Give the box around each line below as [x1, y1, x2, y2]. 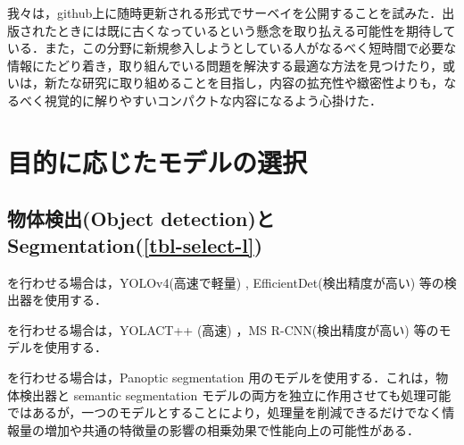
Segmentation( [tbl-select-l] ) [7, 231, 263, 258]
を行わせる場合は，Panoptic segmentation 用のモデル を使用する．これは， [7, 367, 436, 386]
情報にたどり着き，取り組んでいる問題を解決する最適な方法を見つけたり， [7, 55, 443, 74]
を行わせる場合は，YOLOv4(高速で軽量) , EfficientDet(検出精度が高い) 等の [7, 273, 444, 291]
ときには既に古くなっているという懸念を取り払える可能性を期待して [56, 21, 456, 39]
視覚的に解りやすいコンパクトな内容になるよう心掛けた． [44, 90, 382, 109]
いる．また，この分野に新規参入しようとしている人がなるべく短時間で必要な [7, 38, 457, 57]
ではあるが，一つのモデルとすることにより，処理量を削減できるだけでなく [7, 403, 443, 422]
